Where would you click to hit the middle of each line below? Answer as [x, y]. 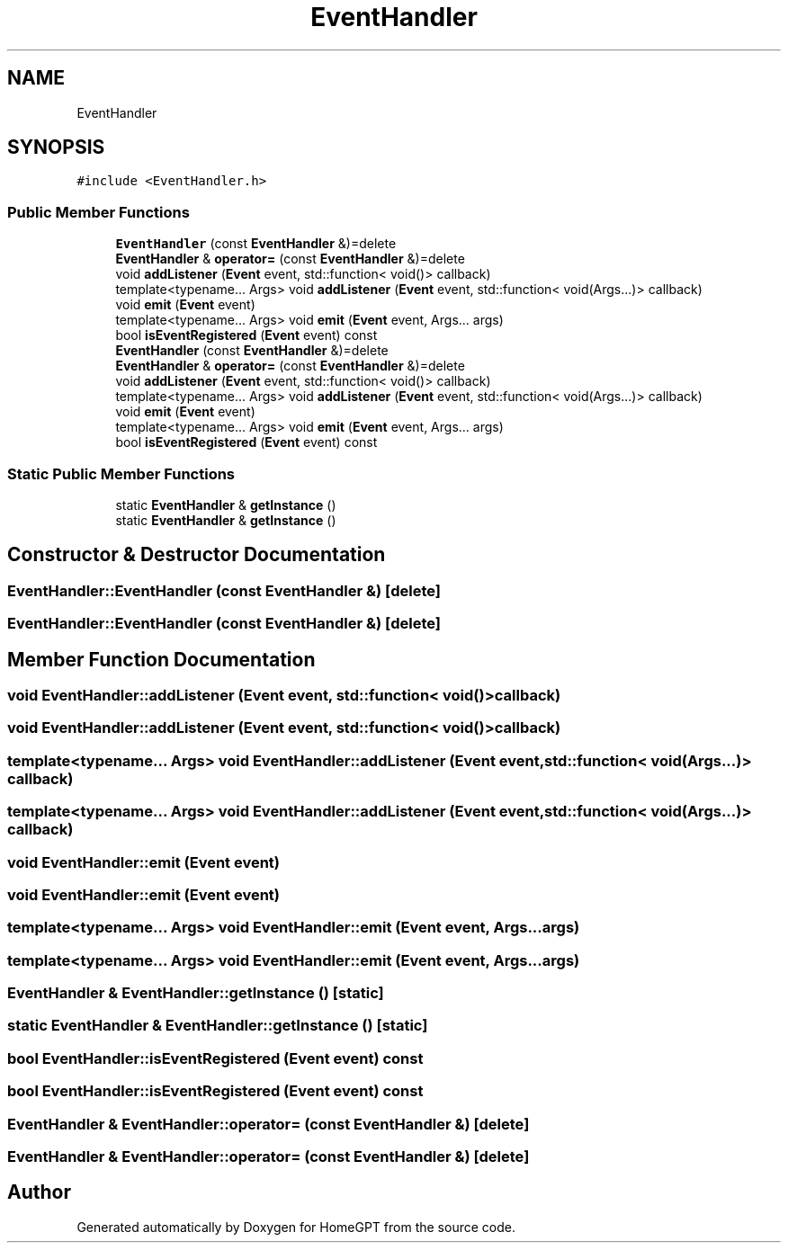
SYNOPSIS [56, 147]
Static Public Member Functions [121, 473]
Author [39, 1192]
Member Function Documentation [161, 659]
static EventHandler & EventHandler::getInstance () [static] [218, 1026]
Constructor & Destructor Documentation [197, 555]
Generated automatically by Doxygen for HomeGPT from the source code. [296, 1227]
